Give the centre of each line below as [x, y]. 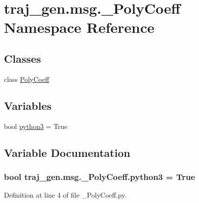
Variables [28, 105]
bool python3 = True [36, 126]
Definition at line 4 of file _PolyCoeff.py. [65, 195]
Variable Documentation [67, 152]
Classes [23, 58]
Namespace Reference [79, 27]
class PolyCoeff [27, 79]
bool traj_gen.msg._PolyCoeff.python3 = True [99, 176]
